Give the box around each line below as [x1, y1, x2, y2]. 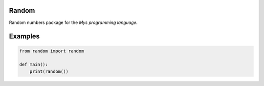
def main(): [19, 62, 48, 67]
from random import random [19, 48, 84, 54]
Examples [9, 32, 40, 41]
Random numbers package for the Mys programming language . [9, 20, 138, 25]
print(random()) [29, 68, 68, 74]
